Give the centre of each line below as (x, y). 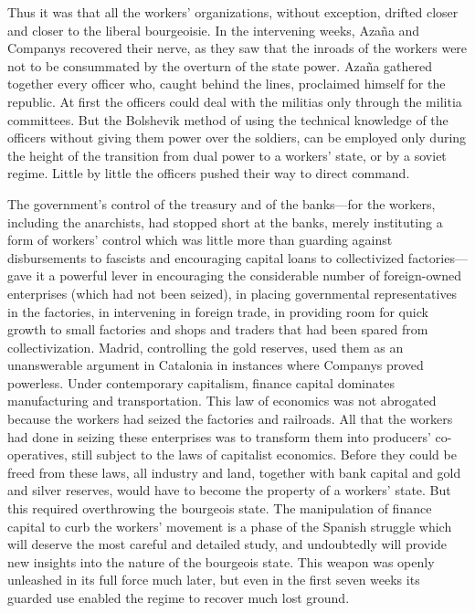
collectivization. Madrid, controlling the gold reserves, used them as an (206, 347)
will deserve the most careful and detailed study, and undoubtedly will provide (227, 544)
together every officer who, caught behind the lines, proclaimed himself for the (227, 84)
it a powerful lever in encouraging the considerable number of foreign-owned (248, 275)
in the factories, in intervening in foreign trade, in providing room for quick (218, 311)
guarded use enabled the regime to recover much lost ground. (179, 597)
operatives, (37, 454)
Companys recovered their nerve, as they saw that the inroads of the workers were (237, 48)
